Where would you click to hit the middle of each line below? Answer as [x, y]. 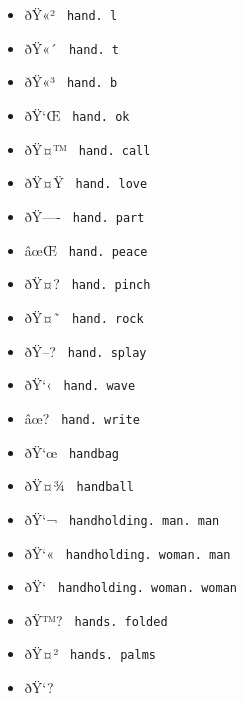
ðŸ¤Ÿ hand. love [86, 182]
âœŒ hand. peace [86, 249]
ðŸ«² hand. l [71, 14]
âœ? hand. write [82, 417]
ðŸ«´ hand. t [72, 47]
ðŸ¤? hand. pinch [87, 283]
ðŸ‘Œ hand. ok [77, 114]
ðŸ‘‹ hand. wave [80, 384]
